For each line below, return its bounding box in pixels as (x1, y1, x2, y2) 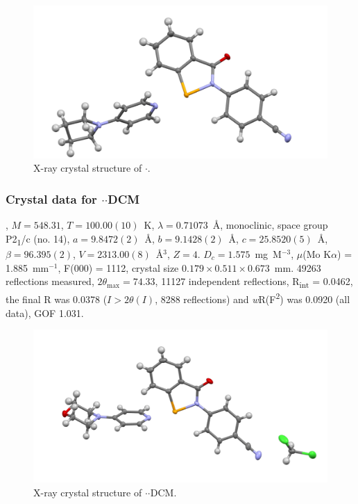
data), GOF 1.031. (6, 305, 84, 320)
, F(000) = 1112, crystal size (58, 260, 179, 275)
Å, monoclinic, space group (212, 218, 328, 232)
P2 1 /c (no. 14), (6, 231, 70, 247)
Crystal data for (6, 190, 97, 207)
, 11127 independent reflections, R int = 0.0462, (155, 274, 353, 290)
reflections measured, (6, 274, 94, 288)
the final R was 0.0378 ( (6, 291, 108, 306)
